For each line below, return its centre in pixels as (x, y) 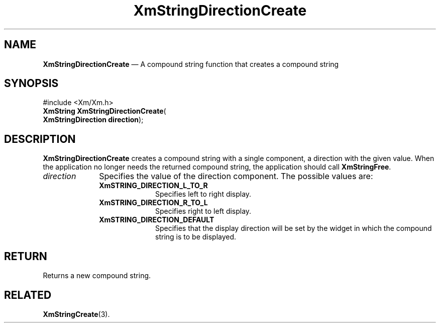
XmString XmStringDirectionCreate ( (104, 111)
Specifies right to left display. (203, 211)
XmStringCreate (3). (76, 314)
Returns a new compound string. (97, 276)
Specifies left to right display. (203, 194)
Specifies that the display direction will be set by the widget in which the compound (294, 228)
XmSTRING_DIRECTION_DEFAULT (157, 220)
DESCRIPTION (40, 139)
